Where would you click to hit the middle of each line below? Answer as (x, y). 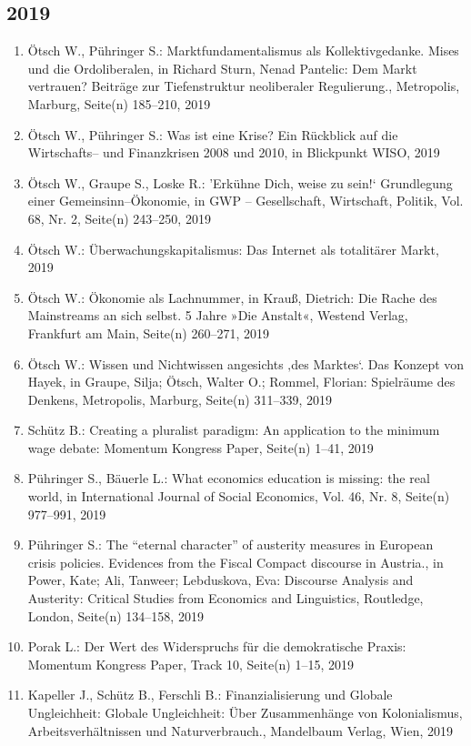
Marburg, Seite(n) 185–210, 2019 (119, 103)
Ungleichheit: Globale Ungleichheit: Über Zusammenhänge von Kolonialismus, (245, 713)
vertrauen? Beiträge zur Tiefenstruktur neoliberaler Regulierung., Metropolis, (244, 86)
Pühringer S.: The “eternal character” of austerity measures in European (230, 544)
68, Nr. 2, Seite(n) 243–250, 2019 (119, 218)
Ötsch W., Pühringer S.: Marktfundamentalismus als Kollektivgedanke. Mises (243, 50)
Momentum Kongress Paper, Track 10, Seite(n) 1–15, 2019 (191, 664)
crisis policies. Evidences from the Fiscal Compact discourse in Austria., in (235, 562)
